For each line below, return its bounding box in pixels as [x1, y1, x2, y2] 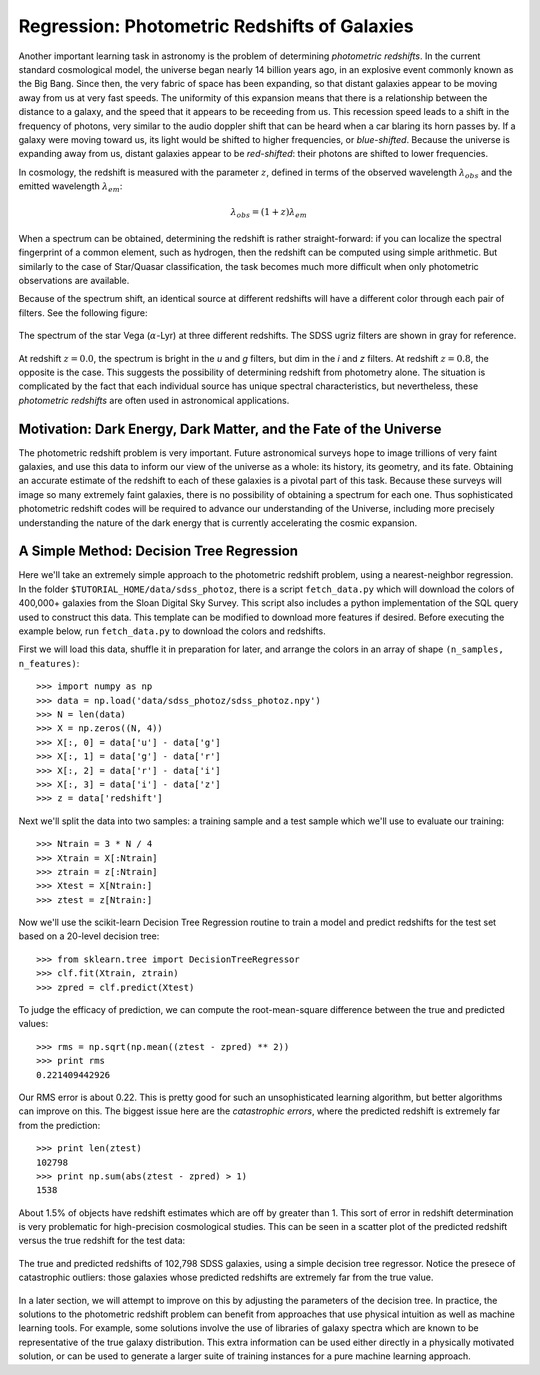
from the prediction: [18, 1119, 101, 1131]
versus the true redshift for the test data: [18, 1235, 186, 1247]
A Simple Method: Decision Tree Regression [18, 543, 299, 560]
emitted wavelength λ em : [18, 180, 123, 194]
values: [18, 1018, 49, 1030]
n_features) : [18, 657, 80, 669]
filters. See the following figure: [18, 306, 149, 319]
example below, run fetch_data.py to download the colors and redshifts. [18, 625, 326, 637]
